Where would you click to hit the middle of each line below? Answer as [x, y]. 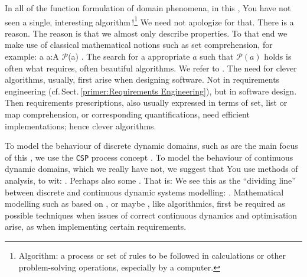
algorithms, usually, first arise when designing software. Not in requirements [142, 79]
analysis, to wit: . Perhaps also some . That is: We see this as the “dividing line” [150, 180]
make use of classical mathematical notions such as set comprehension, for [139, 45]
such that [217, 56]
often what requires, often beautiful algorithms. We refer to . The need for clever [151, 68]
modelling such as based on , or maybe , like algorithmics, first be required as [145, 203]
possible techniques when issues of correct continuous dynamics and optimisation [151, 215]
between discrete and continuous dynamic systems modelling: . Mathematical [144, 192]
